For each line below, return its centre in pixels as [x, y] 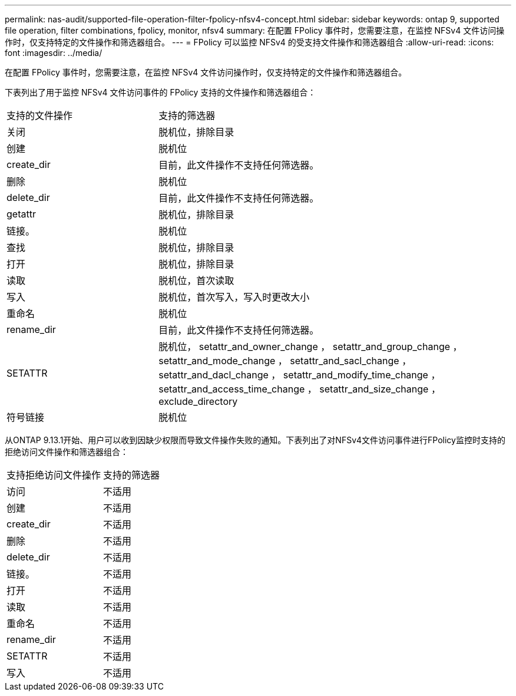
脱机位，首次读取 [196, 281]
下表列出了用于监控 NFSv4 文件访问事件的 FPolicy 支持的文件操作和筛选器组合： [161, 92]
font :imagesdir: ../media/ [54, 53]
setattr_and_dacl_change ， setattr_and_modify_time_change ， [300, 375]
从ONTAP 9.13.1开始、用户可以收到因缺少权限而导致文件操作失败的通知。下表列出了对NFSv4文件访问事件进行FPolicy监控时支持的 [255, 440]
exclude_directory [198, 401]
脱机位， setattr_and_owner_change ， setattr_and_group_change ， [310, 347]
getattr [21, 214]
